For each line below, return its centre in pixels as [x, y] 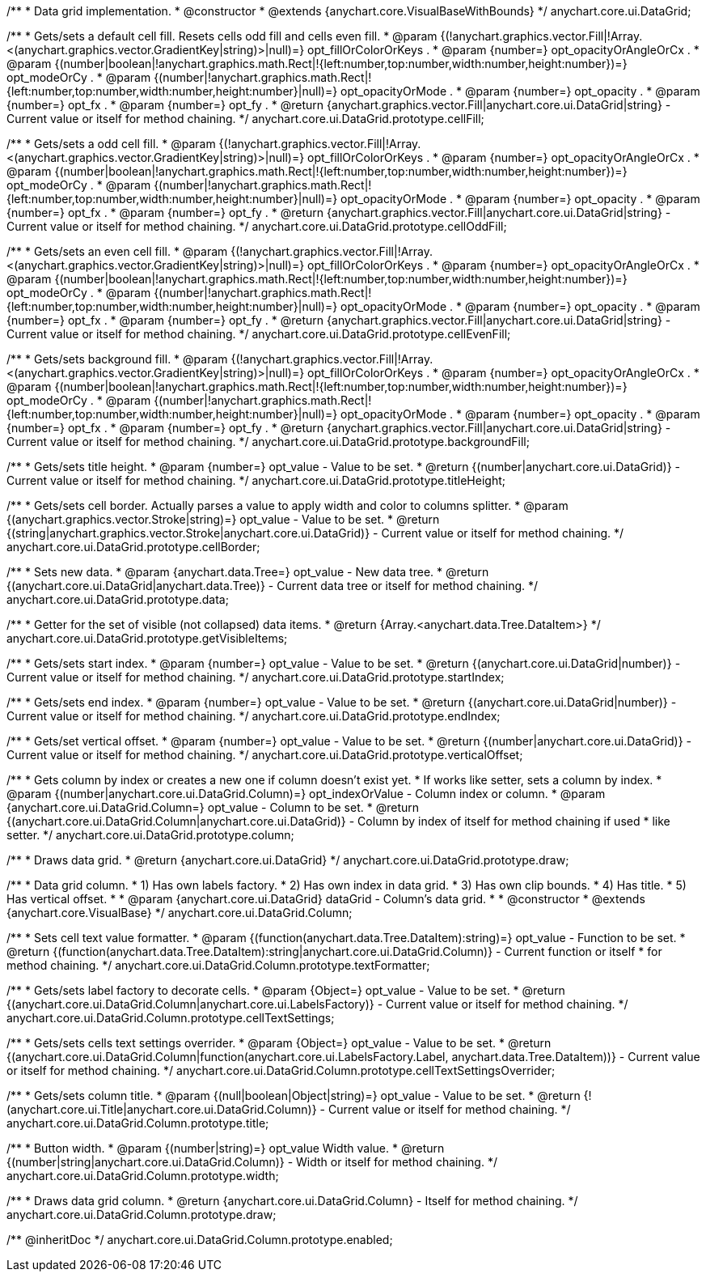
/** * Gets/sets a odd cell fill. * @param [111, 144]
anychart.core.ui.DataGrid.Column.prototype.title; [138, 1123]
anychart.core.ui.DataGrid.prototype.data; [118, 599]
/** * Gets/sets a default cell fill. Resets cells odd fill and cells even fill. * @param [222, 36]
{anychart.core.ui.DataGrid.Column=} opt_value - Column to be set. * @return [213, 807]
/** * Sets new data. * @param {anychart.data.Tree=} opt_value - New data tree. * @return [248, 572]
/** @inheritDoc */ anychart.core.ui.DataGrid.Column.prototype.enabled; [200, 1240]
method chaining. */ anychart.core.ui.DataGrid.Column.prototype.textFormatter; [218, 965]
